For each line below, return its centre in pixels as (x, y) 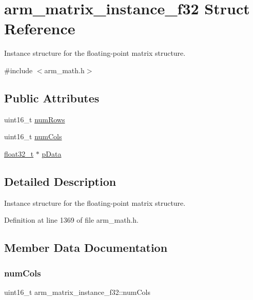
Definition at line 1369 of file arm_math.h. (71, 220)
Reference (40, 28)
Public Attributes (52, 98)
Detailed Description (60, 181)
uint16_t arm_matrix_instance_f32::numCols (77, 292)
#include (18, 70)
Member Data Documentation (86, 248)
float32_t (19, 153)
